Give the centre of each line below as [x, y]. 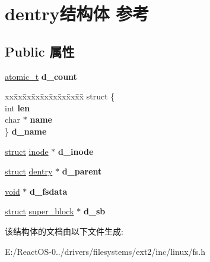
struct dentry [29, 171]
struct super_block [39, 211]
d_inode [76, 151]
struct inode [27, 151]
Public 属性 [40, 51]
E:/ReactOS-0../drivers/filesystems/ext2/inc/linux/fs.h [105, 251]
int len [17, 107]
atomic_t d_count [41, 76]
